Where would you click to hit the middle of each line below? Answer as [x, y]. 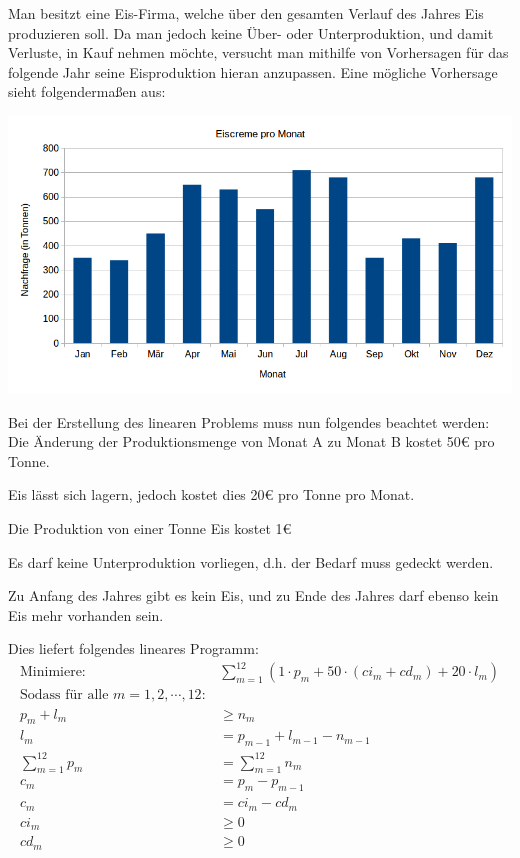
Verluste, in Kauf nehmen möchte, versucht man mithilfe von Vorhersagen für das [258, 52]
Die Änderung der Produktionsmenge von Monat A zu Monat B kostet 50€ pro [251, 441]
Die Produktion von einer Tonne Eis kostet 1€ [150, 527]
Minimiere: [52, 672]
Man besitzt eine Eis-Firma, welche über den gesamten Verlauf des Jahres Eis [246, 13]
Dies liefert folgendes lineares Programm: [133, 648]
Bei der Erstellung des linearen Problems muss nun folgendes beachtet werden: [249, 421]
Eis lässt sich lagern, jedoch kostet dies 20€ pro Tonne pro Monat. [211, 494]
